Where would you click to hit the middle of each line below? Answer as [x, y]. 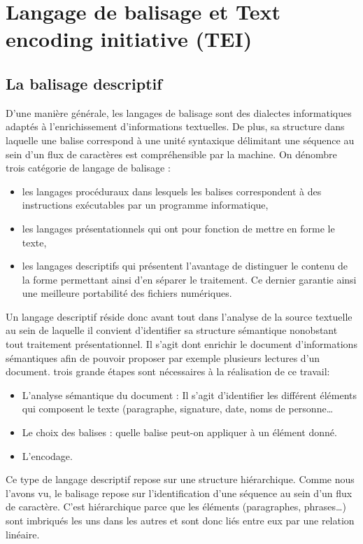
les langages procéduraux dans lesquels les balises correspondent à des [172, 191]
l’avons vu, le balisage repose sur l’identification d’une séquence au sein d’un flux [179, 493]
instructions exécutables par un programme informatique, [145, 205]
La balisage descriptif [84, 83]
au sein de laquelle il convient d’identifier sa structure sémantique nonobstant [172, 330]
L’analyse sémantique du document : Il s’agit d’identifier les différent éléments [189, 395]
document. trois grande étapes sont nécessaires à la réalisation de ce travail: [168, 371]
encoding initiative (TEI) [129, 39]
